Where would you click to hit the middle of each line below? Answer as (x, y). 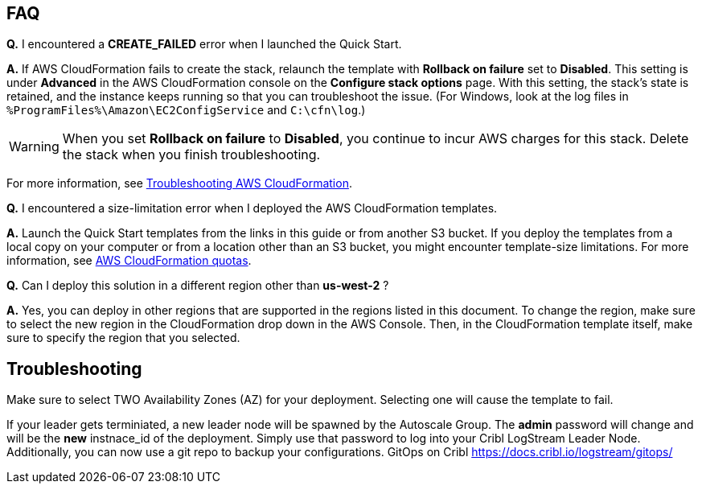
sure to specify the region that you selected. (123, 338)
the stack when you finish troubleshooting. (191, 155)
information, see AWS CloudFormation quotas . (129, 261)
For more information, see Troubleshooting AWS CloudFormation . (179, 183)
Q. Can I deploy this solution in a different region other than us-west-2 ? (198, 286)
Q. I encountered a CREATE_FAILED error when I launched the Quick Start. (204, 44)
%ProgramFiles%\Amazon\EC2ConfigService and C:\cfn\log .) (186, 110)
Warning (34, 147)
